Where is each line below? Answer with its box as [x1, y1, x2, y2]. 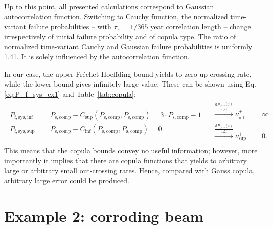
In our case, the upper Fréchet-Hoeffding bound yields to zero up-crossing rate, [4, 68, 252, 79]
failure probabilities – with [28, 21, 111, 32]
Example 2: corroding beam [4, 205, 204, 226]
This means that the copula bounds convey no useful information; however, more [4, 145, 258, 156]
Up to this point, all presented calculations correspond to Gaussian [4, 1, 214, 11]
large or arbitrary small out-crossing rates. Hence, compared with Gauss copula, [4, 165, 255, 176]
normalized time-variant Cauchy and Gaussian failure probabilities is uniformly [4, 41, 253, 52]
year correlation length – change [150, 21, 251, 32]
